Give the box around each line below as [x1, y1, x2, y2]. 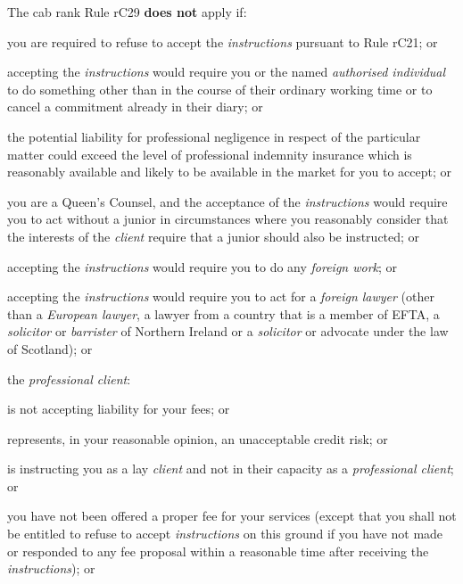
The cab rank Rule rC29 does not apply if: [7, 3, 247, 21]
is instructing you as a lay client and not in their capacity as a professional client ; [7, 459, 454, 478]
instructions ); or [7, 559, 95, 578]
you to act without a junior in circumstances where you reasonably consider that [7, 210, 449, 228]
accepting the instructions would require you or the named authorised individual [7, 62, 446, 81]
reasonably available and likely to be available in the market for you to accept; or [7, 162, 452, 181]
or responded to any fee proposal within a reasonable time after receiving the [7, 541, 429, 560]
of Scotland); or [7, 339, 93, 358]
